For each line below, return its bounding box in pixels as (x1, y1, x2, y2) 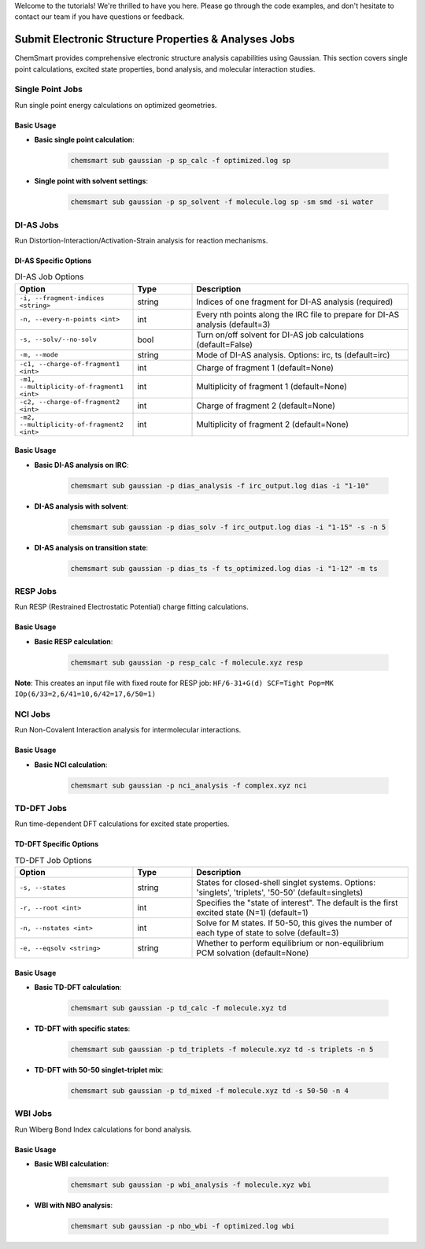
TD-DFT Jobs (14, 802, 67, 814)
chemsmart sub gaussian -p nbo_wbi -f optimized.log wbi (70, 1221, 295, 1231)
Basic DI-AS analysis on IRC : (34, 460, 129, 469)
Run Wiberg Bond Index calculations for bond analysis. (14, 1125, 192, 1134)
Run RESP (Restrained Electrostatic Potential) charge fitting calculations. (14, 602, 249, 612)
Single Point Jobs (14, 83, 83, 95)
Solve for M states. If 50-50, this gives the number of (196, 917, 393, 928)
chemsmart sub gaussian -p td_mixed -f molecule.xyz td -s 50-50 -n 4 (70, 1087, 349, 1095)
